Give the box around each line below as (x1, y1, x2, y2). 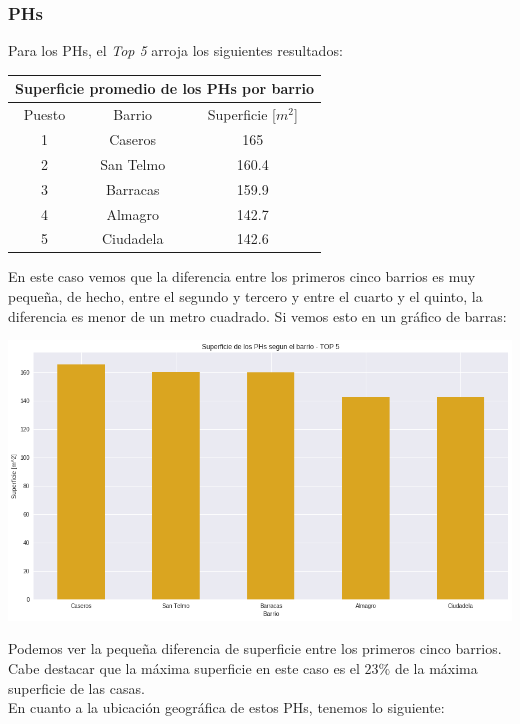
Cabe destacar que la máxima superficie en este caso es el (8, 658, 360, 679)
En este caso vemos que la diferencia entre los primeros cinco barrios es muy (8, 266, 476, 287)
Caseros (109, 129, 157, 149)
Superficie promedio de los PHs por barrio (15, 78, 315, 99)
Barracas (105, 178, 160, 199)
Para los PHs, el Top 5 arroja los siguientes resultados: (8, 40, 343, 61)
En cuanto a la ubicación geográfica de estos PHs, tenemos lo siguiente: (8, 697, 445, 718)
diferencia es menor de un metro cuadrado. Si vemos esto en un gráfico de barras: (8, 305, 507, 326)
